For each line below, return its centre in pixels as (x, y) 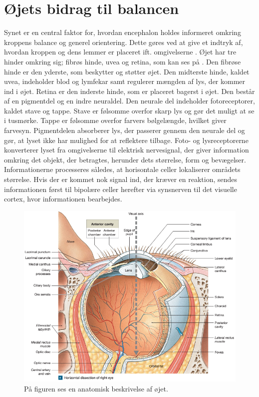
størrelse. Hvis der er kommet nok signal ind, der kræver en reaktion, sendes (121, 179)
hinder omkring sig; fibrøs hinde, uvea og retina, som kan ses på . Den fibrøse (123, 61)
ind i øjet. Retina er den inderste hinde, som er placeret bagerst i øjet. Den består (129, 91)
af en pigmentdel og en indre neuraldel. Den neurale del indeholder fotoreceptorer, (129, 101)
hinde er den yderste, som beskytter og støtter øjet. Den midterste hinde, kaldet (127, 71)
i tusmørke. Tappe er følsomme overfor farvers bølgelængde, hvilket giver (115, 120)
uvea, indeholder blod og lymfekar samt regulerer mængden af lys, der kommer (125, 81)
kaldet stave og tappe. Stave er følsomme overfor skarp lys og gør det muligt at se (129, 110)
